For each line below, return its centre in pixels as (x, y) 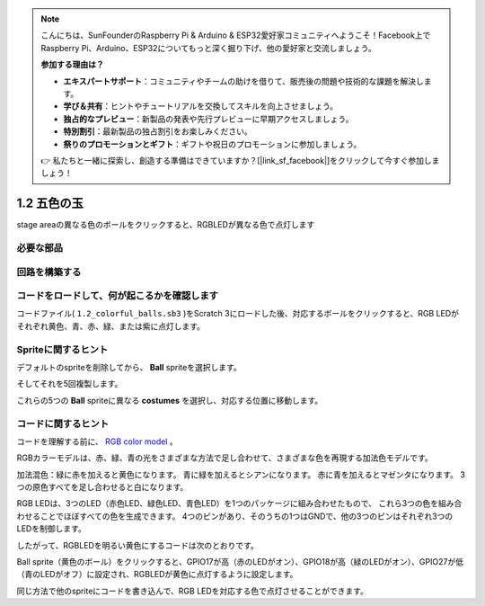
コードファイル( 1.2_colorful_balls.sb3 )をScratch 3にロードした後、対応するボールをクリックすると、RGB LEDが (238, 314)
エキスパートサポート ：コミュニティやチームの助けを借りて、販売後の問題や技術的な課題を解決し (243, 81)
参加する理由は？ (72, 65)
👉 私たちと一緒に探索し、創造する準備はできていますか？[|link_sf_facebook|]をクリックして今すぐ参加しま (240, 160)
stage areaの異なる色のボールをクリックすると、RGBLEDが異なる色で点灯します (166, 225)
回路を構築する (49, 272)
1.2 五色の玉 (50, 204)
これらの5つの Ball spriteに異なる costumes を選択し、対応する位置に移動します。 (170, 400)
